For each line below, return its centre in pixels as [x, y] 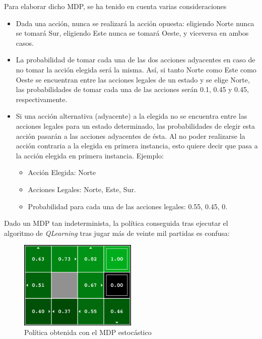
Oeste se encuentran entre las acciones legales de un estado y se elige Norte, [133, 79]
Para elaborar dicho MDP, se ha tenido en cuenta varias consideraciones [115, 6]
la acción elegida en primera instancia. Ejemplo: [90, 155]
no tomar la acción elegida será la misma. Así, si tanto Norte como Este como [136, 69]
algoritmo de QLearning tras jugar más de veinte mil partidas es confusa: [117, 233]
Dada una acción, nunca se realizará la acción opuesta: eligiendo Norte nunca [135, 23]
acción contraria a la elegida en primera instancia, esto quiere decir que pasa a [137, 146]
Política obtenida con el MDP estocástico [88, 332]
